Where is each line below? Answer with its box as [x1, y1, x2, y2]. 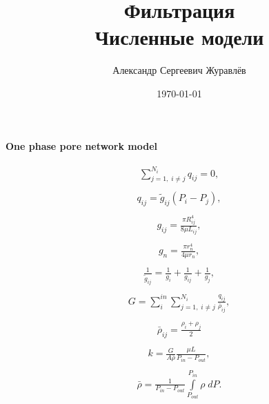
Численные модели [94, 23, 264, 51]
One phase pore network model [6, 138, 157, 153]
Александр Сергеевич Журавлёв [112, 63, 246, 77]
